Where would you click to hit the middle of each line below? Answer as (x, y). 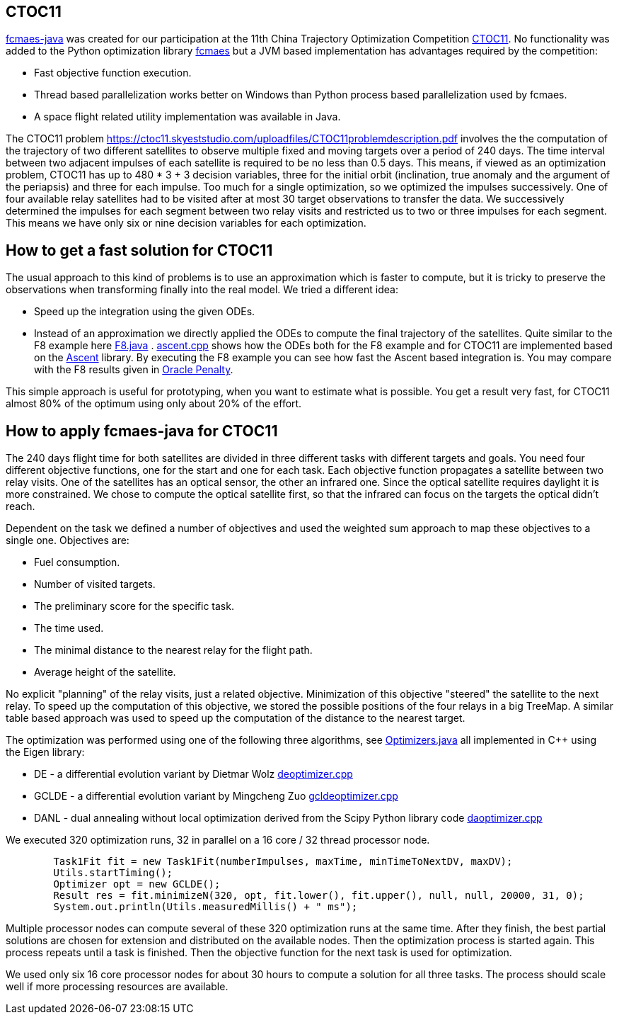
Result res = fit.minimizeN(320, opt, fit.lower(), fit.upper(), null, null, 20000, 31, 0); (319, 896)
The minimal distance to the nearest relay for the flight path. (173, 650)
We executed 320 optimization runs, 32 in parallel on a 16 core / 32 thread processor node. (218, 840)
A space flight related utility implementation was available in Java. (187, 117)
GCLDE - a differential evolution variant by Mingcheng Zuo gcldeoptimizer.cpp (216, 796)
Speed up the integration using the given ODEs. (145, 312)
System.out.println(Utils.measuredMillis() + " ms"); (206, 907)
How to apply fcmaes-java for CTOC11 (142, 431)
